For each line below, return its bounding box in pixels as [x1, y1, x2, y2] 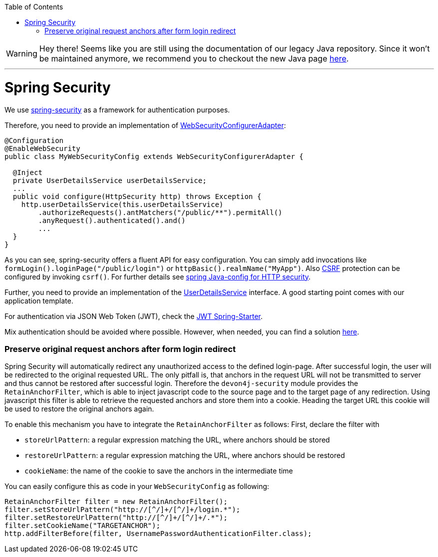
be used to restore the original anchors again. [4, 404, 154, 413]
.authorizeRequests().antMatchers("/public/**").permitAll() [38, 208, 283, 216]
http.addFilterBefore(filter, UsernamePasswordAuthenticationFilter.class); [4, 529, 312, 538]
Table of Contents [4, 2, 63, 11]
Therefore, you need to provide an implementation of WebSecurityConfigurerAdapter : [4, 120, 286, 129]
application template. [4, 296, 73, 305]
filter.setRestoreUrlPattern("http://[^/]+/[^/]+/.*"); [4, 513, 228, 522]
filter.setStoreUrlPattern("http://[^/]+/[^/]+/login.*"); [4, 505, 241, 514]
